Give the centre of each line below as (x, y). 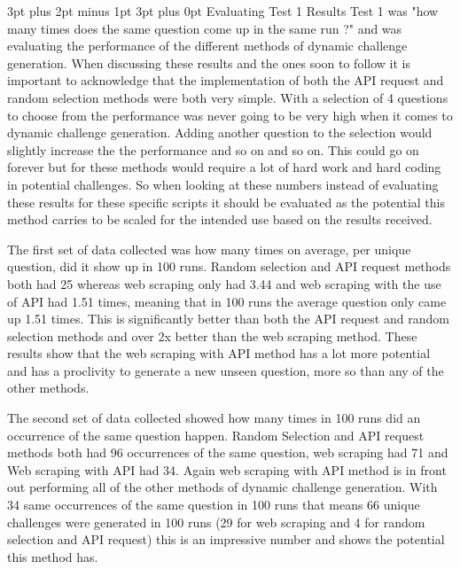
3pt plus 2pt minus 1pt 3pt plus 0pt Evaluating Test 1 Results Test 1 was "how (223, 11)
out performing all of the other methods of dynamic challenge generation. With (222, 487)
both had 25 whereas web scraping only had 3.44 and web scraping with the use (224, 283)
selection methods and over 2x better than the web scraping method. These (212, 335)
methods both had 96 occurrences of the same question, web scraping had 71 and (228, 452)
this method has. (53, 556)
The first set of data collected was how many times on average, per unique (209, 249)
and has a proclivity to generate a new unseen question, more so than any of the (226, 370)
